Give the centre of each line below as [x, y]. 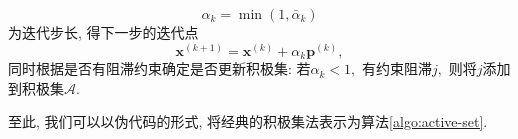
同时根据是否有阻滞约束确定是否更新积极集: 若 [159, 68]
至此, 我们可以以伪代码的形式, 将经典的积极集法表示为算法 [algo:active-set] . [248, 121]
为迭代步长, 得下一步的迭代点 [103, 32]
